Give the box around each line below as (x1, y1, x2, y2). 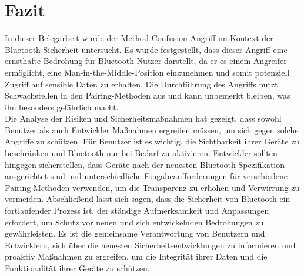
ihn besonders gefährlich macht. (5, 100, 119, 113)
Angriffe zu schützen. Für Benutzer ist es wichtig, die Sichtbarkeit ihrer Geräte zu (5, 135, 300, 147)
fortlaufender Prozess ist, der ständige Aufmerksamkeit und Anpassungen (5, 204, 269, 217)
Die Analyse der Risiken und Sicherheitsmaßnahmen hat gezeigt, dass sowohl (5, 112, 282, 124)
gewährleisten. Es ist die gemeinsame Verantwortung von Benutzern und (5, 227, 265, 240)
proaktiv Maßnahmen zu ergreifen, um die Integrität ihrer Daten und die (5, 250, 268, 262)
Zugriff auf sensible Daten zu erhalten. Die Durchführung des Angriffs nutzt (5, 78, 278, 90)
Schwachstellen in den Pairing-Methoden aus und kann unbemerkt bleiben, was (5, 89, 290, 102)
